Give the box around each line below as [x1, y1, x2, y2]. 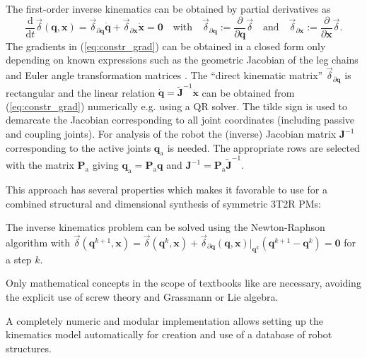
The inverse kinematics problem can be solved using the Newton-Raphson [6, 220, 325, 234]
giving [92, 157, 119, 172]
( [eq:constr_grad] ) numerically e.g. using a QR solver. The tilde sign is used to [6, 98, 348, 113]
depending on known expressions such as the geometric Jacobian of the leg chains [6, 52, 359, 67]
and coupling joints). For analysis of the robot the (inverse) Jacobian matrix [6, 126, 337, 141]
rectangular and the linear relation [6, 85, 155, 100]
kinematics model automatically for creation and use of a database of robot [6, 327, 332, 342]
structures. [6, 340, 52, 355]
